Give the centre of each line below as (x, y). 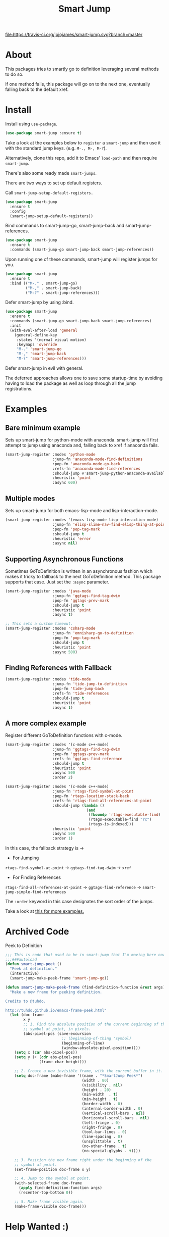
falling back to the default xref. (37, 89)
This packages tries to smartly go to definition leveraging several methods (82, 69)
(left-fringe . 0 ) (101, 1123)
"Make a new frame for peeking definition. (56, 992)
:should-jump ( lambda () (78, 805)
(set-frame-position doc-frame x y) (53, 1169)
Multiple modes (30, 498)
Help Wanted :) (37, 1227)
